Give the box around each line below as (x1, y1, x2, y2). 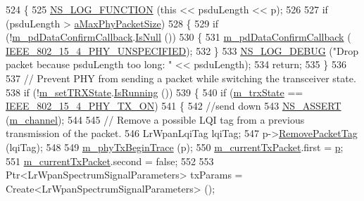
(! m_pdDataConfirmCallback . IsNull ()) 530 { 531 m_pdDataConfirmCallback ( (6, 30, 351, 44)
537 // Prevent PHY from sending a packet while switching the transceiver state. (6, 70, 356, 85)
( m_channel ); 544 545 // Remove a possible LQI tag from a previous (6, 112, 305, 127)
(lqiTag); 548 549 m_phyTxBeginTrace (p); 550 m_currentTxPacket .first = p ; (6, 139, 344, 154)
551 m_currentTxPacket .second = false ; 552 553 (6, 153, 214, 168)
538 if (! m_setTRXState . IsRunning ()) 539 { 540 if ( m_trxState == (6, 84, 303, 99)
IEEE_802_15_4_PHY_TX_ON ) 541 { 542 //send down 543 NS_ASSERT (6, 98, 341, 113)
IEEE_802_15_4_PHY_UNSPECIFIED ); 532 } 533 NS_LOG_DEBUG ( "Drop (6, 43, 359, 58)
